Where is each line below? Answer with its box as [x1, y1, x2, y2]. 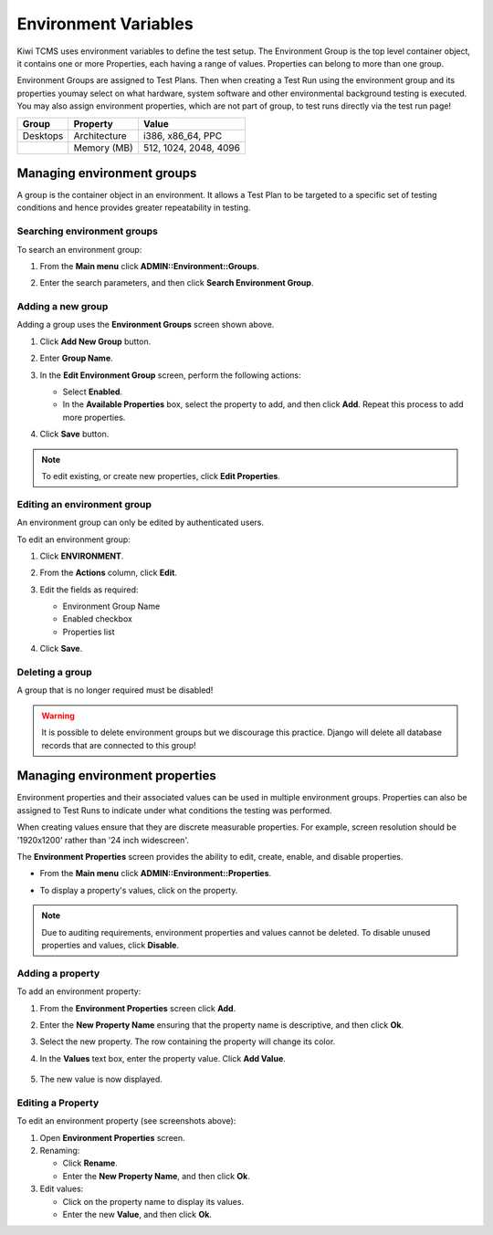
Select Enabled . [62, 386, 123, 397]
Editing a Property [16, 1096, 100, 1109]
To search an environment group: [16, 244, 142, 255]
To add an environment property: [16, 986, 142, 997]
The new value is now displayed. [39, 1073, 163, 1085]
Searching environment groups [16, 225, 159, 237]
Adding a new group [16, 300, 109, 313]
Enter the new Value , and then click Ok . [62, 1209, 212, 1219]
